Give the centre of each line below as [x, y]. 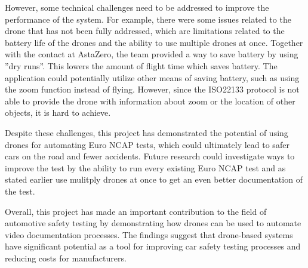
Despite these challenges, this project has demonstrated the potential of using [147, 132]
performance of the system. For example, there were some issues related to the [148, 19]
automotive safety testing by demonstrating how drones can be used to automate [153, 223]
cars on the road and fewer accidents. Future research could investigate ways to [150, 156]
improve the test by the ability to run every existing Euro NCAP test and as [145, 167]
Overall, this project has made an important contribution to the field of [136, 211]
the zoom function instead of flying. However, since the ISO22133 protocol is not [152, 89]
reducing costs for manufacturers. [66, 258]
